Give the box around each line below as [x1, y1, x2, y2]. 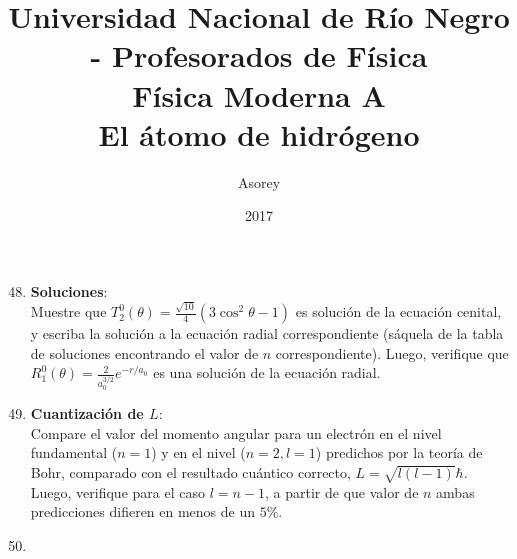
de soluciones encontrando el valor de [30, 342, 259, 363]
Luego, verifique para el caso [30, 481, 205, 502]
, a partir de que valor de [265, 481, 419, 502]
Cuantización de [30, 403, 144, 424]
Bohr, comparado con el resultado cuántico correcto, [30, 462, 351, 483]
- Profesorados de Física [90, 35, 428, 76]
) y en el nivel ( [151, 442, 246, 463]
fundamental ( [30, 442, 118, 463]
